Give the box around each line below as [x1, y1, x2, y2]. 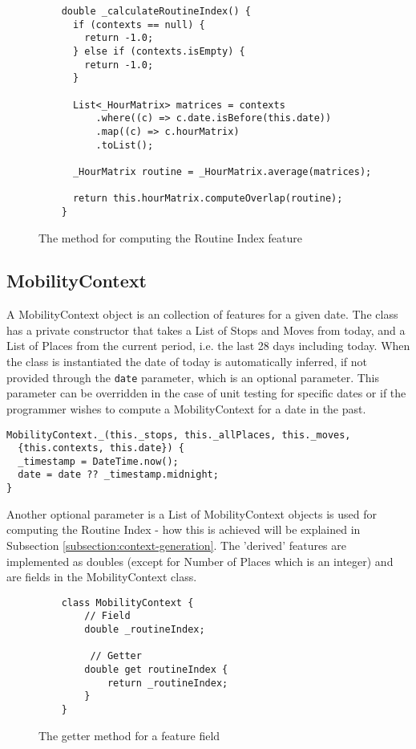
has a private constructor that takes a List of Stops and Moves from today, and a [6, 321, 406, 338]
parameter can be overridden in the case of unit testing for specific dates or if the [6, 385, 406, 401]
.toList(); [95, 139, 154, 151]
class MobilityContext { [61, 596, 194, 609]
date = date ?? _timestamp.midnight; [18, 469, 219, 481]
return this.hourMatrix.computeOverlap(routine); [72, 193, 343, 205]
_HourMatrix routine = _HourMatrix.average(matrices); [72, 165, 372, 177]
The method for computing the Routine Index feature [38, 229, 302, 246]
